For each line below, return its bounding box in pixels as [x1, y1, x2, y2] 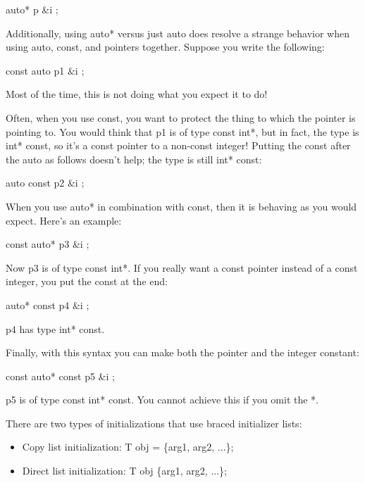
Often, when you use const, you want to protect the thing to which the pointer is [6, 110, 356, 125]
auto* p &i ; [6, 2, 58, 16]
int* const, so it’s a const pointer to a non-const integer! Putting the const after [6, 138, 351, 153]
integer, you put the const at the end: [6, 274, 168, 289]
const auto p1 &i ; [6, 63, 85, 77]
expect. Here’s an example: [6, 213, 122, 227]
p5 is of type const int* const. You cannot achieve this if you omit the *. [6, 392, 319, 407]
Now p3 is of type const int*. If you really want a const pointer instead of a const [6, 260, 358, 275]
